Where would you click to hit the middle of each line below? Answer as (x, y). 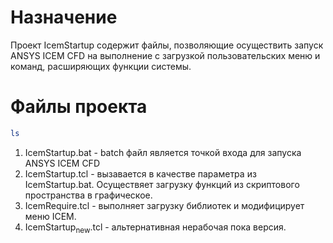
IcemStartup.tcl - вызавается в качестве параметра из (140, 173)
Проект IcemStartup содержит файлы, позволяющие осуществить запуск (167, 45)
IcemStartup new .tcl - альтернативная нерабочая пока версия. (155, 228)
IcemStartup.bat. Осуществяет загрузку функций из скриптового (162, 184)
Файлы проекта (79, 107)
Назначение (64, 17)
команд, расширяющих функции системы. (101, 66)
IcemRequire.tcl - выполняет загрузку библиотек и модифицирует (164, 205)
